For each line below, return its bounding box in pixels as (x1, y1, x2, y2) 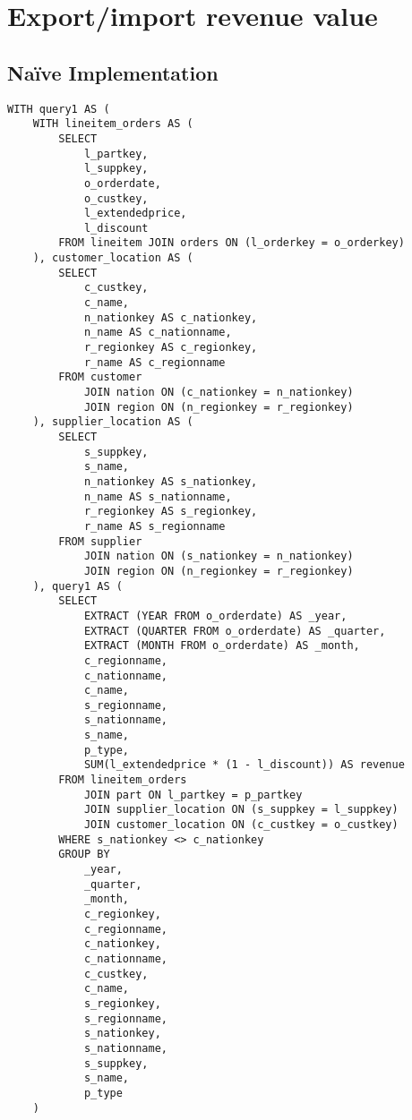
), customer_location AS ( (32, 252, 193, 265)
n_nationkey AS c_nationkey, (83, 311, 258, 324)
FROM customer (58, 371, 142, 384)
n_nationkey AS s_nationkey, (83, 475, 258, 488)
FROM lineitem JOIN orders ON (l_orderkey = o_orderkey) (58, 236, 405, 250)
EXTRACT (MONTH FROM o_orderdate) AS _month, (83, 639, 360, 653)
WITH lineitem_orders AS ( (32, 117, 193, 131)
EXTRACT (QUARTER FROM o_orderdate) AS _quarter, (83, 624, 386, 637)
